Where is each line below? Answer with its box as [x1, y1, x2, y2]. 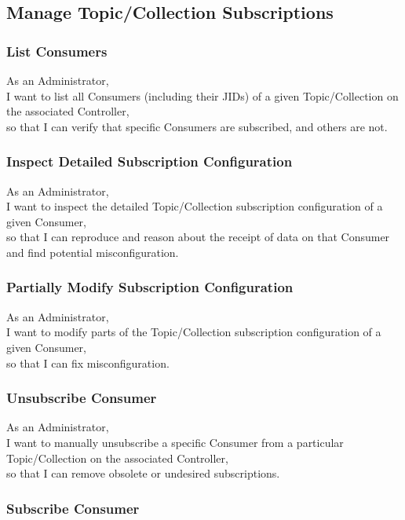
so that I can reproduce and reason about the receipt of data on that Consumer [6, 229, 390, 245]
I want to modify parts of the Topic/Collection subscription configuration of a [6, 324, 381, 340]
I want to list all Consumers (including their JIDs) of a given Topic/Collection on [6, 87, 399, 104]
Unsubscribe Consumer [6, 388, 157, 408]
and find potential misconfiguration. [6, 244, 179, 260]
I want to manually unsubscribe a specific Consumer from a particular [6, 434, 344, 450]
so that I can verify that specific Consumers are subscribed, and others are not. [6, 118, 388, 134]
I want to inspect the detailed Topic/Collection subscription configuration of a [6, 198, 383, 214]
